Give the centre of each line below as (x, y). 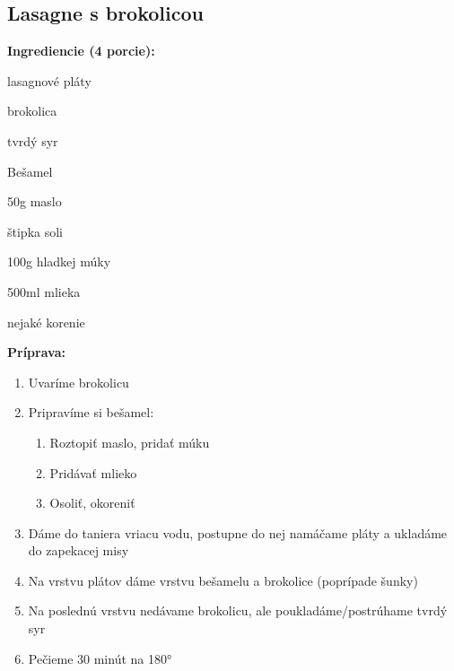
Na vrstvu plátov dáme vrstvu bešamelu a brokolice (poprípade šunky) (223, 580)
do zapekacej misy (79, 550)
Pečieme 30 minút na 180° (100, 658)
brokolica (32, 111)
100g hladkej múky (59, 261)
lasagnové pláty (49, 80)
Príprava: (36, 352)
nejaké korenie (46, 322)
